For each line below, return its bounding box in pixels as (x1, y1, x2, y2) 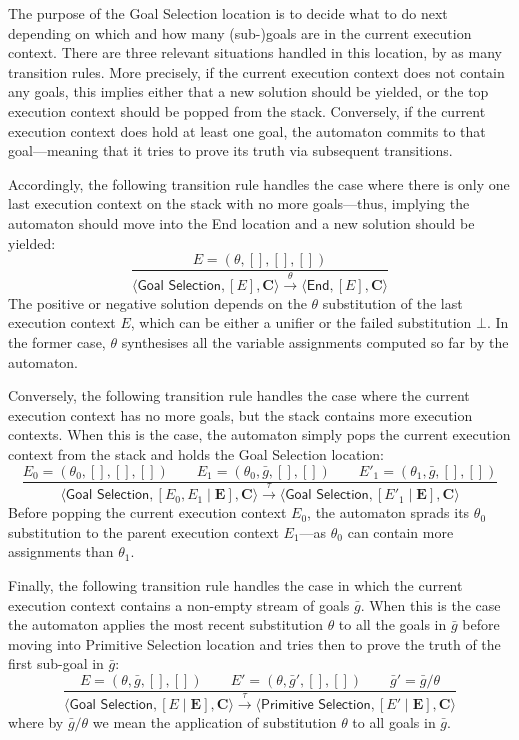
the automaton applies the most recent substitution (8, 614, 323, 635)
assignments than (8, 541, 114, 562)
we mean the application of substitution (92, 711, 337, 732)
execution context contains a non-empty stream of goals (8, 594, 350, 615)
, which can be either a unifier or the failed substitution (130, 312, 472, 333)
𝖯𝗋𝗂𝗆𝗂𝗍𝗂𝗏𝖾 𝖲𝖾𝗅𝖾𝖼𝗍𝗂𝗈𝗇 (261, 697, 371, 712)
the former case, (8, 332, 106, 353)
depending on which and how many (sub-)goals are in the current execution (8, 22, 472, 43)
